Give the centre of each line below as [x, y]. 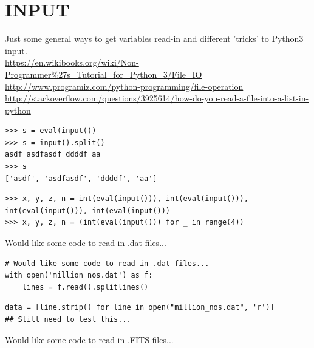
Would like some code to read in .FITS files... [89, 339]
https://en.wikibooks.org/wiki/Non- [72, 62]
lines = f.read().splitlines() [85, 287]
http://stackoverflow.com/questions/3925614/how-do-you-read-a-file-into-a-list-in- [157, 98]
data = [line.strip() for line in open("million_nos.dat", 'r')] [140, 308]
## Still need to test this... [68, 319]
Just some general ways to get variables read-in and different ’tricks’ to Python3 [154, 39]
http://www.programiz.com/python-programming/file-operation [124, 86]
